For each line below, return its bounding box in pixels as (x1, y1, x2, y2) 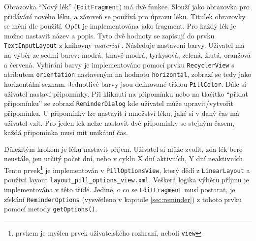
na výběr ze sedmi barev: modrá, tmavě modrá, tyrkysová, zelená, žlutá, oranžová (4, 50, 251, 60)
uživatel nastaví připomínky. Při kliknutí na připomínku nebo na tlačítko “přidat (4, 88, 248, 99)
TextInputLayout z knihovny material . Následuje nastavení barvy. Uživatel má (4, 40, 245, 50)
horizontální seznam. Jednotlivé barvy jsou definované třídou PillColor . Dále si (4, 79, 246, 89)
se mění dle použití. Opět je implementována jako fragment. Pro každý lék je (4, 21, 236, 31)
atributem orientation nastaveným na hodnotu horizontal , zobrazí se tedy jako (4, 69, 252, 79)
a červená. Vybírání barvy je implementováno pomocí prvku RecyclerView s (4, 59, 234, 69)
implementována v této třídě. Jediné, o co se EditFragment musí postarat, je (4, 184, 235, 194)
